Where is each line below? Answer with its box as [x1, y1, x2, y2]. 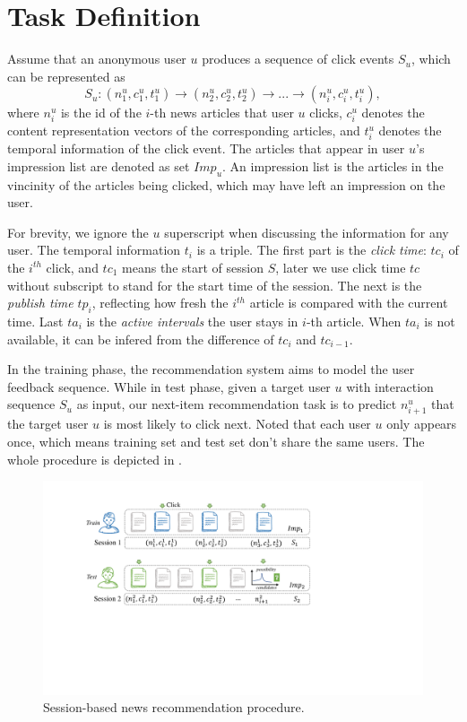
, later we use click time [275, 257, 406, 276]
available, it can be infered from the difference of [7, 329, 274, 348]
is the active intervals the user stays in [86, 311, 298, 330]
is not [424, 311, 455, 330]
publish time [7, 293, 74, 312]
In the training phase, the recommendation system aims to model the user [7, 360, 415, 378]
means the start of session [122, 257, 264, 276]
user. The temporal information [7, 240, 181, 259]
